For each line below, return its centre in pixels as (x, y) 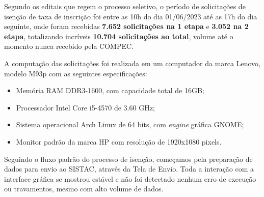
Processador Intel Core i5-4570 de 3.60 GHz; (85, 107)
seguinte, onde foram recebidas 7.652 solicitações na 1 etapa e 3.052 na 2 (126, 26)
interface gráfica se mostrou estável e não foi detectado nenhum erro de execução (130, 178)
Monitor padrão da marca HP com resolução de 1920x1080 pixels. (119, 141)
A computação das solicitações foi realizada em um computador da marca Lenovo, (132, 63)
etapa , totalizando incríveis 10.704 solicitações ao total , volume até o (119, 36)
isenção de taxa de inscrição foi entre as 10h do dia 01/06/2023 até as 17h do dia (131, 16)
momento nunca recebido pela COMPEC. (69, 46)
